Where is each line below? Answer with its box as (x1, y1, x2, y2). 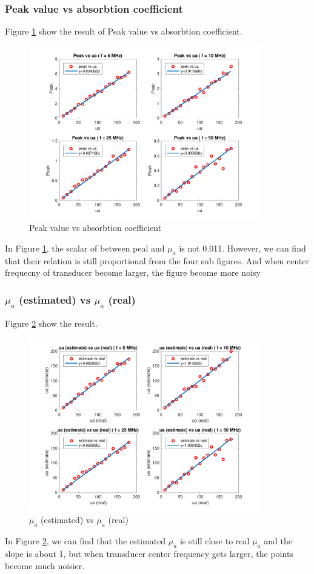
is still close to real (179, 535, 250, 547)
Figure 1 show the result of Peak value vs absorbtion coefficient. (5, 25, 242, 38)
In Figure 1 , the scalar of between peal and (5, 241, 165, 254)
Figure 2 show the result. (5, 317, 98, 330)
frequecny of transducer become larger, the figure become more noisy (5, 266, 261, 279)
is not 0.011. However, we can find (179, 241, 306, 254)
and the (264, 535, 292, 547)
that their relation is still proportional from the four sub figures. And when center (5, 254, 309, 267)
